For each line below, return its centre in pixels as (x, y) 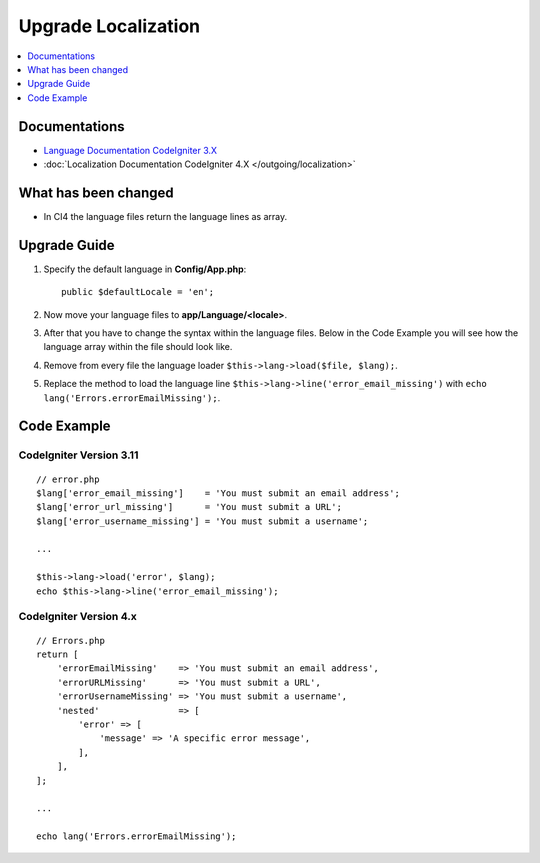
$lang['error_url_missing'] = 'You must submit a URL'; (189, 507)
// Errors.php (70, 640)
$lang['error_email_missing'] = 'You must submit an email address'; (218, 493)
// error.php (68, 479)
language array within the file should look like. (138, 347)
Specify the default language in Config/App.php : (145, 269)
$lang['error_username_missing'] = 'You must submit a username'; (202, 521)
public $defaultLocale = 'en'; (138, 292)
